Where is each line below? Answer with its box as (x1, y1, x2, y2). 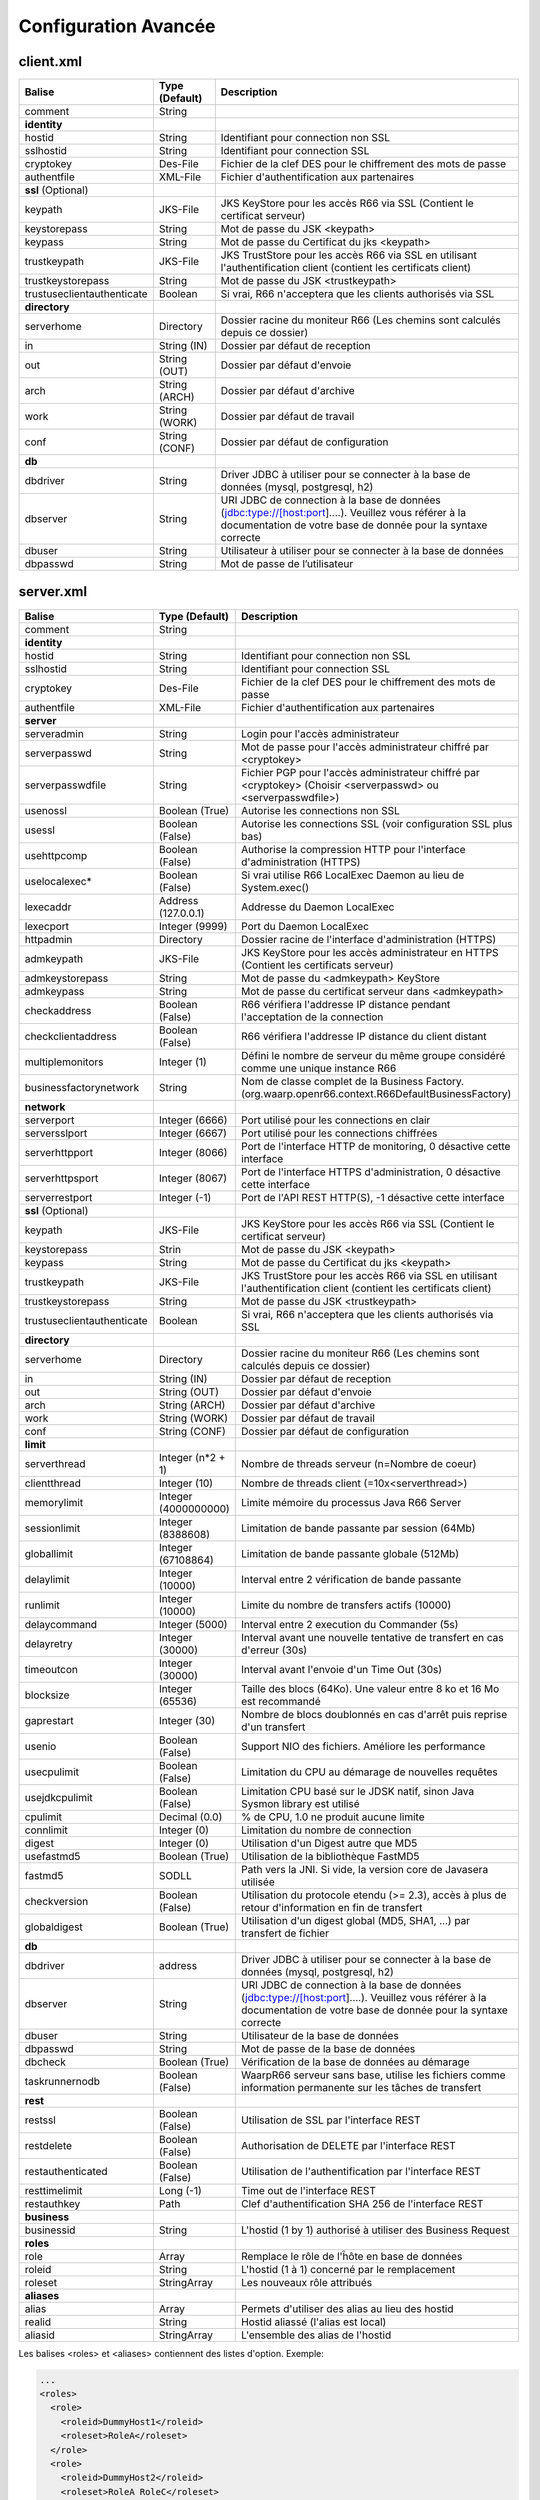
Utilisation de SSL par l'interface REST (241, 2113, 421, 2127)
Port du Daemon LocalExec (241, 919, 370, 933)
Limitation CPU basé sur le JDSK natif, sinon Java (241, 1784, 475, 1798)
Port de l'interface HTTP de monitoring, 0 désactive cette (241, 1139, 511, 1153)
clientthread (24, 1476, 82, 1490)
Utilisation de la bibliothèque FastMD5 (241, 1849, 420, 1863)
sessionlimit (24, 1521, 81, 1535)
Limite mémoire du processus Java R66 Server (241, 1495, 462, 1509)
